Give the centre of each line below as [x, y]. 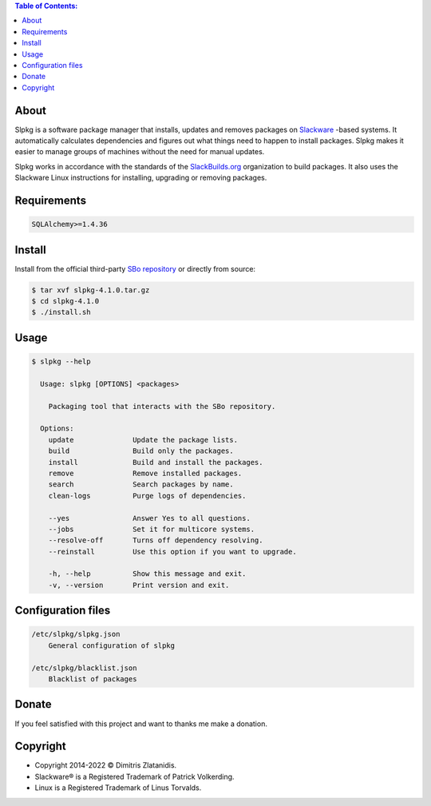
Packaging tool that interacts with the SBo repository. [162, 406]
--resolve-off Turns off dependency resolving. [156, 540]
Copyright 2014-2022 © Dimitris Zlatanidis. [106, 765]
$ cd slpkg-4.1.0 [65, 301]
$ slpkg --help [61, 362]
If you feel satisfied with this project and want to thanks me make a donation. [141, 724]
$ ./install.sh [61, 312]
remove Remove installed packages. [145, 473]
